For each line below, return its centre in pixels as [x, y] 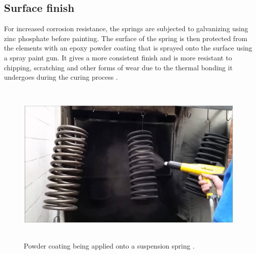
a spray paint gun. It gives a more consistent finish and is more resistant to [118, 57]
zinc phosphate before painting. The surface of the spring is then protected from [126, 38]
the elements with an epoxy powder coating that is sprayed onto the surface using [128, 48]
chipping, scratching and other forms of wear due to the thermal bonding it [118, 67]
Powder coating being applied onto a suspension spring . [109, 245]
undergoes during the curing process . [61, 77]
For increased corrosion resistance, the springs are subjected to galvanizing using [126, 28]
